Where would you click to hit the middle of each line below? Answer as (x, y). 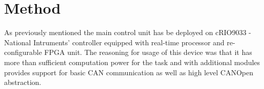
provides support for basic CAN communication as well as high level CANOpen (129, 72)
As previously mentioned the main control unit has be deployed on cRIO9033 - (128, 32)
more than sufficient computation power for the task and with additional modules (132, 62)
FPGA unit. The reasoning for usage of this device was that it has (148, 52)
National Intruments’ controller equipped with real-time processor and (114, 42)
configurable (23, 52)
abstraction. (23, 82)
